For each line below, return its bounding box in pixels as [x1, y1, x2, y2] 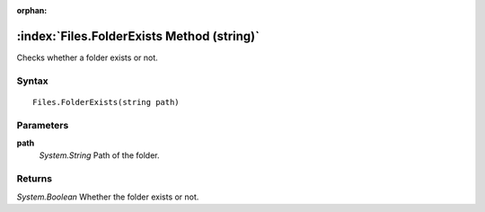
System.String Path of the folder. [39, 150, 160, 161]
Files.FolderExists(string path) [32, 97, 180, 107]
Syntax [16, 75, 48, 87]
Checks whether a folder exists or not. [16, 52, 159, 63]
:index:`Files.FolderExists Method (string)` [16, 28, 260, 44]
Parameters [16, 119, 69, 131]
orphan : [16, 5, 48, 15]
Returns [16, 172, 53, 185]
